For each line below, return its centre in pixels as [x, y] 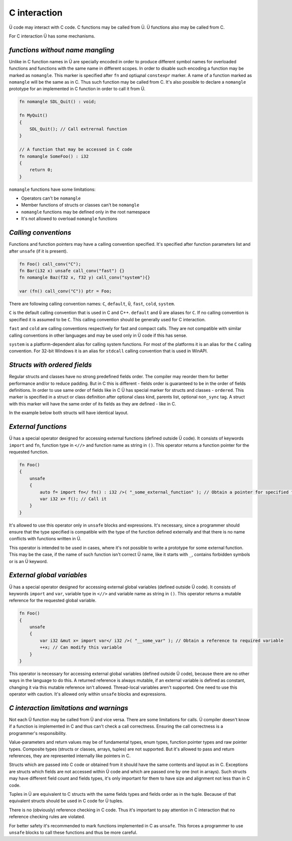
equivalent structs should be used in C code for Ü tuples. [66, 801]
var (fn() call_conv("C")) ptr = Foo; [65, 291]
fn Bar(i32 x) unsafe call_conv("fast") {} [72, 271]
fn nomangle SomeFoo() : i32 [54, 156]
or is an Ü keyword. [28, 561]
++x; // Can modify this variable [81, 648]
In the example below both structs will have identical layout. [69, 413]
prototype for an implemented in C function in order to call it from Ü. [77, 89]
